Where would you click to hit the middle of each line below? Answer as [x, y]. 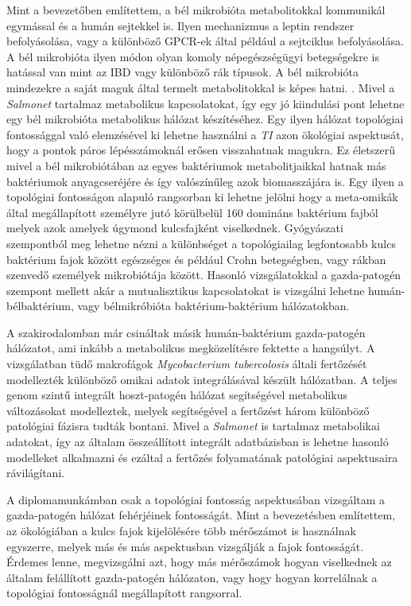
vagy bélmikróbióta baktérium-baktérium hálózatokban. [213, 306]
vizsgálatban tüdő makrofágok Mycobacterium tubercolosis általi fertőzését [187, 364]
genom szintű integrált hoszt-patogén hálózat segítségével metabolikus [177, 395]
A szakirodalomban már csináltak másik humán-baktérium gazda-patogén [186, 332]
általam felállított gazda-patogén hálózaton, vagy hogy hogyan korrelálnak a [192, 577]
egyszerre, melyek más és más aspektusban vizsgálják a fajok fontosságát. [185, 546]
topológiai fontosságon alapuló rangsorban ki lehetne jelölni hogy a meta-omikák [202, 197]
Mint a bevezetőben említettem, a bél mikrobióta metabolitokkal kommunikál [196, 10]
